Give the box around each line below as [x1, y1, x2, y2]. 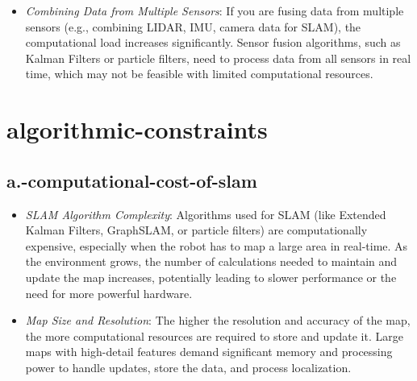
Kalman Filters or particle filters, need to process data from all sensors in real [25, 49, 411, 66]
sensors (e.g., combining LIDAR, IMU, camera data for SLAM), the [25, 18, 361, 35]
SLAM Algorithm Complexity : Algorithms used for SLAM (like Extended [25, 205, 386, 222]
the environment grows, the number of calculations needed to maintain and [25, 253, 398, 270]
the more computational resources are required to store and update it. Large [25, 327, 403, 344]
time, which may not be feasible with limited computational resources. [25, 65, 373, 82]
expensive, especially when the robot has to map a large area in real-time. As [25, 237, 408, 254]
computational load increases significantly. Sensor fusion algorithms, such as [25, 34, 401, 51]
